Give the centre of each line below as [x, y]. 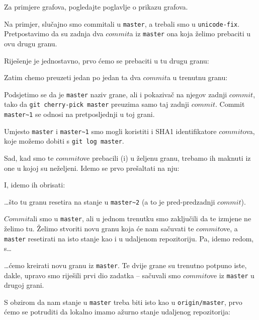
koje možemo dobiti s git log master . [64, 141]
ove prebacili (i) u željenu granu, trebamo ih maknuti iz [165, 157]
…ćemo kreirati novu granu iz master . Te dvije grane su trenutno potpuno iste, [125, 265]
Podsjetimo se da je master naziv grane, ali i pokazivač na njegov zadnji [116, 94]
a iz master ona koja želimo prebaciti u [190, 34]
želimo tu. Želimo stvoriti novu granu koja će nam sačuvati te [99, 229]
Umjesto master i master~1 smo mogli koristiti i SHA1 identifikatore [110, 131]
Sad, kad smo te [29, 157]
